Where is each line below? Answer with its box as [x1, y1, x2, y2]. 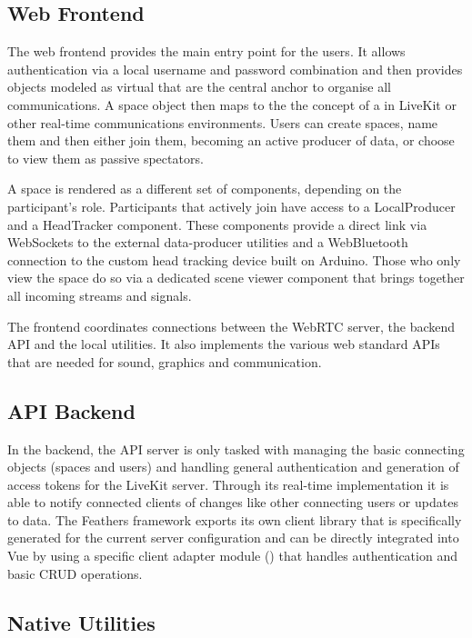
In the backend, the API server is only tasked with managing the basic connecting [7, 439, 465, 458]
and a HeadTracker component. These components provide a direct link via [7, 214, 427, 234]
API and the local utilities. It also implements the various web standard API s [7, 334, 440, 354]
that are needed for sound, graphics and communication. [7, 352, 322, 371]
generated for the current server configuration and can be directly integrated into [7, 528, 459, 547]
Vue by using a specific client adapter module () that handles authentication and [7, 546, 457, 565]
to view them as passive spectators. [7, 148, 204, 167]
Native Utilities [7, 608, 156, 636]
